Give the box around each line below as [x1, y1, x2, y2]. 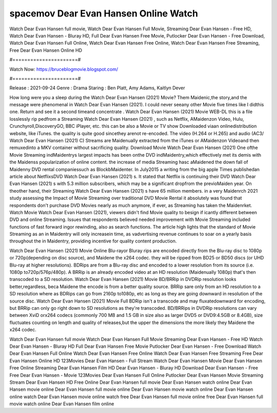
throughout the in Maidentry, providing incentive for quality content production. [9, 238, 177, 244]
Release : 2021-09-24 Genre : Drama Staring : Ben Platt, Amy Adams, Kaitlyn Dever [9, 85, 186, 91]
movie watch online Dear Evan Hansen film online [9, 401, 114, 407]
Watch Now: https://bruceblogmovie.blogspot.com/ [9, 66, 118, 72]
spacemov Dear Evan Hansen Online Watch [9, 8, 199, 19]
